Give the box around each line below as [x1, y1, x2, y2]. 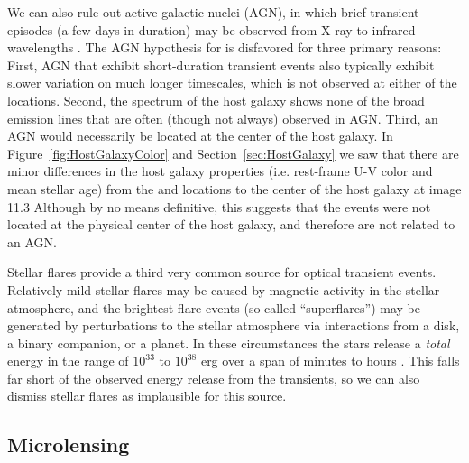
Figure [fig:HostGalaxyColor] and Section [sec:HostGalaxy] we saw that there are [7, 144, 459, 162]
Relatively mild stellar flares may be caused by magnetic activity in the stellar [7, 280, 440, 299]
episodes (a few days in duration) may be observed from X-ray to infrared [7, 20, 416, 39]
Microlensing [7, 431, 130, 458]
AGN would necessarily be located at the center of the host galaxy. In [7, 126, 393, 145]
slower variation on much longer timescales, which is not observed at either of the [7, 73, 457, 92]
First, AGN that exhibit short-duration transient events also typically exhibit [7, 55, 435, 74]
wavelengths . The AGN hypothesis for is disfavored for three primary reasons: [7, 38, 442, 57]
